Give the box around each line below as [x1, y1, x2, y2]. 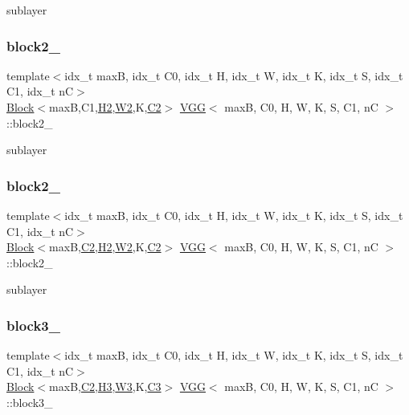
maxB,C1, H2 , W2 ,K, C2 [49, 99, 162, 115]
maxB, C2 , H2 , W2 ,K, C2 [49, 238, 162, 255]
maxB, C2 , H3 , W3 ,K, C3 [49, 378, 162, 395]
